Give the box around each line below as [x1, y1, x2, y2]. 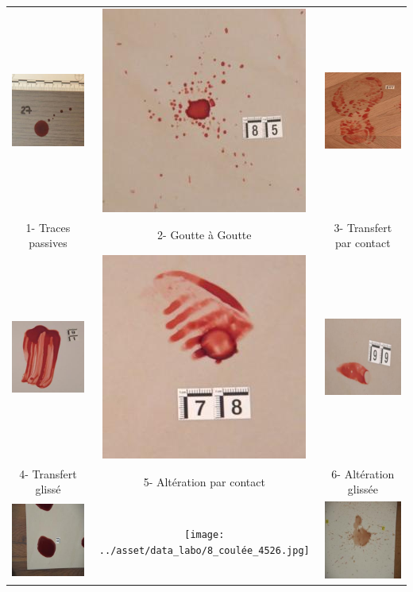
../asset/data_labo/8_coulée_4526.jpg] [98, 544, 310, 556]
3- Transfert [334, 219, 392, 235]
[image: [184, 529, 225, 541]
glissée [347, 481, 378, 497]
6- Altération [331, 465, 395, 482]
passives [29, 234, 68, 251]
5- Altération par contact [143, 473, 265, 489]
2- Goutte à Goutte [157, 226, 252, 243]
